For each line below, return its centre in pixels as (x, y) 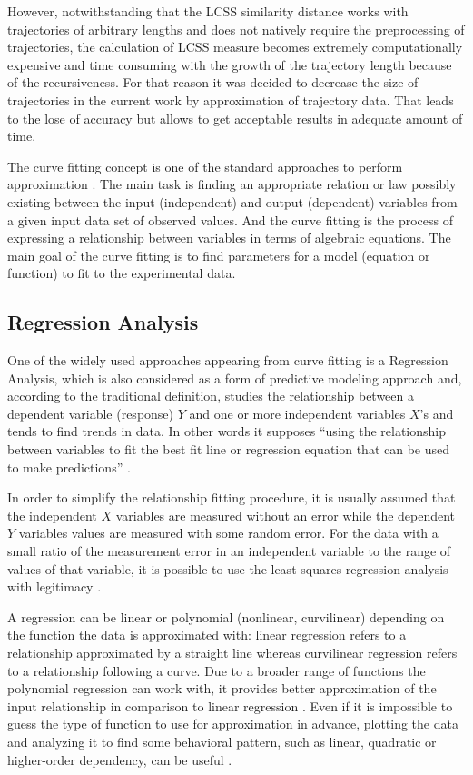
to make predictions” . (69, 467)
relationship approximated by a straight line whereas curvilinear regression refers (232, 653)
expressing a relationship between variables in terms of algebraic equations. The (229, 238)
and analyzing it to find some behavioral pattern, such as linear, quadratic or (222, 741)
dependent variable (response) (91, 413)
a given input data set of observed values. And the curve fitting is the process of (230, 219)
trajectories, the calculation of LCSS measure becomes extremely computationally (235, 47)
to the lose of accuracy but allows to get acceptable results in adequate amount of (235, 118)
